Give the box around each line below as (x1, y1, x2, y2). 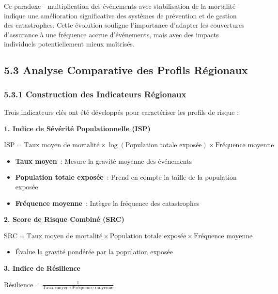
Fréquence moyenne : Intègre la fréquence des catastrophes (15, 198, 200, 208)
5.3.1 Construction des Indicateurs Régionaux (4, 88, 186, 100)
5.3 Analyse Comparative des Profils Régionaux (4, 62, 248, 77)
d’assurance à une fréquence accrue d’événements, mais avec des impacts (4, 29, 219, 39)
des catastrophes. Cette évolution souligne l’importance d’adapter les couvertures (4, 20, 245, 30)
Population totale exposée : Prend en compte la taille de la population (15, 172, 237, 182)
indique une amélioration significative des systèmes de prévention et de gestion (4, 10, 237, 20)
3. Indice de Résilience (4, 263, 80, 273)
